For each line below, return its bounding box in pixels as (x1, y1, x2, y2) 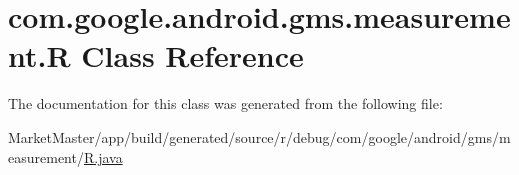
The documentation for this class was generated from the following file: (8, 93, 443, 114)
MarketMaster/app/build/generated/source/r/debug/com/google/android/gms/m (8, 126, 511, 147)
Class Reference (81, 35, 304, 76)
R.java (83, 146, 123, 167)
